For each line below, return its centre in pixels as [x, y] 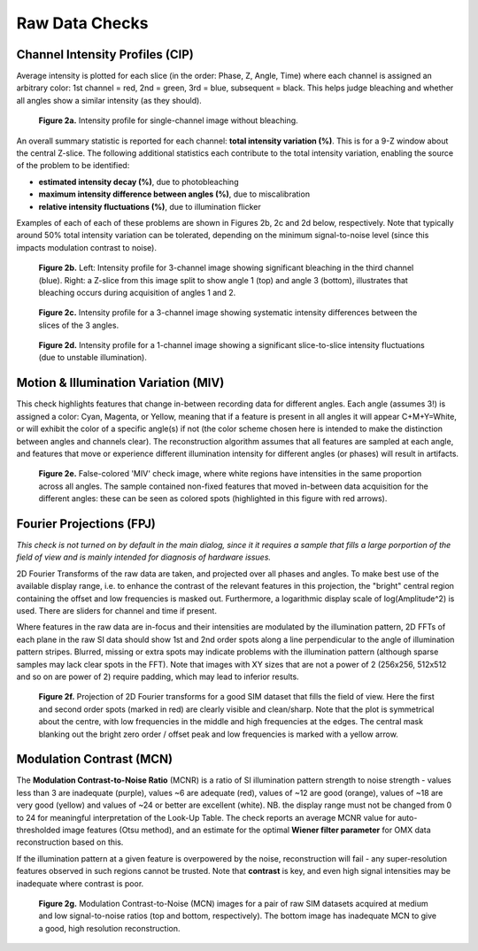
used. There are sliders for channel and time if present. [116, 610]
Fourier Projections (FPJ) [86, 524]
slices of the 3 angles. [79, 325]
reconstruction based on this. [70, 842]
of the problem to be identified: [73, 166]
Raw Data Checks [82, 23]
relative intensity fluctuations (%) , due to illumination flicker [150, 206]
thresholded [39, 830]
